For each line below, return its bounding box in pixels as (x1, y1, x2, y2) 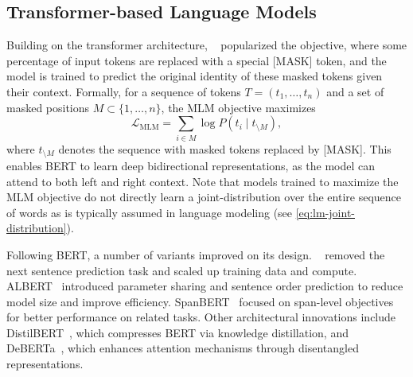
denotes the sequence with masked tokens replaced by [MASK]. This (58, 140, 392, 157)
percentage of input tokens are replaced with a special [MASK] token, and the (6, 52, 387, 68)
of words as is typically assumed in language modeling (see (6, 204, 293, 220)
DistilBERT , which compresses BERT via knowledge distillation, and (6, 324, 349, 340)
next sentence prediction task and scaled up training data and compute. (6, 262, 357, 278)
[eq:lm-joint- (295, 204, 355, 220)
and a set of (326, 83, 384, 99)
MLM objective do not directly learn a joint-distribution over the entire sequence (6, 188, 402, 205)
